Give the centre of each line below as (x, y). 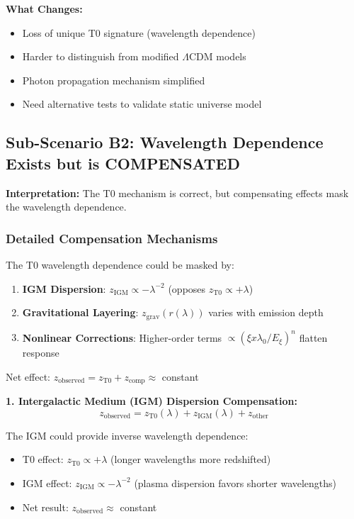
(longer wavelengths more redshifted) (191, 459)
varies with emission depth (266, 312)
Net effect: (28, 376)
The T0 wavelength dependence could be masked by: (120, 264)
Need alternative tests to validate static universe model (142, 104)
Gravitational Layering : (80, 312)
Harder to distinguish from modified (101, 56)
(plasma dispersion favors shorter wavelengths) (235, 482)
